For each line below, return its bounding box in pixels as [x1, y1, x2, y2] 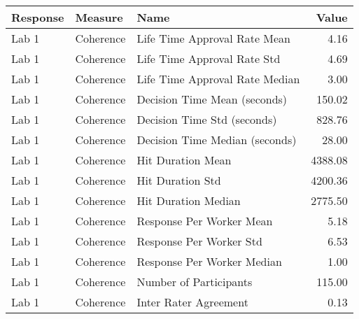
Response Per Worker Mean [136, 213, 273, 229]
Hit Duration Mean [136, 152, 232, 168]
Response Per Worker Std [136, 233, 262, 249]
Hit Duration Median [136, 192, 241, 208]
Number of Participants [136, 274, 253, 290]
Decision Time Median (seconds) [136, 132, 297, 148]
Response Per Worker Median [136, 253, 282, 269]
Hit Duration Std [136, 172, 221, 188]
